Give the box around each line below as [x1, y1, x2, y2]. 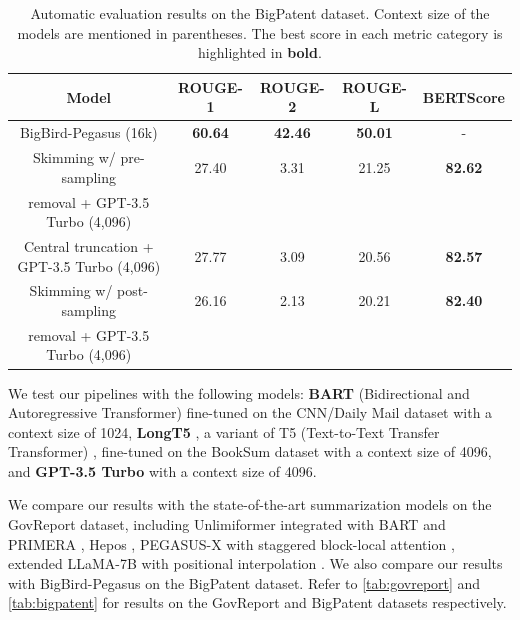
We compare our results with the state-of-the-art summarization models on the [8, 494, 492, 515]
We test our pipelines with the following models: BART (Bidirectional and [8, 382, 470, 403]
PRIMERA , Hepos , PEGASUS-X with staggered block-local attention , [8, 533, 455, 554]
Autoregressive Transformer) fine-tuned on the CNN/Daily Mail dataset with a [8, 402, 493, 423]
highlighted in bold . [198, 42, 322, 63]
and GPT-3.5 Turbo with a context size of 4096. [8, 460, 317, 481]
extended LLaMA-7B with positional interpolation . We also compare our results [8, 553, 503, 574]
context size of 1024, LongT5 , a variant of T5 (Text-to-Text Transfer [8, 421, 440, 442]
